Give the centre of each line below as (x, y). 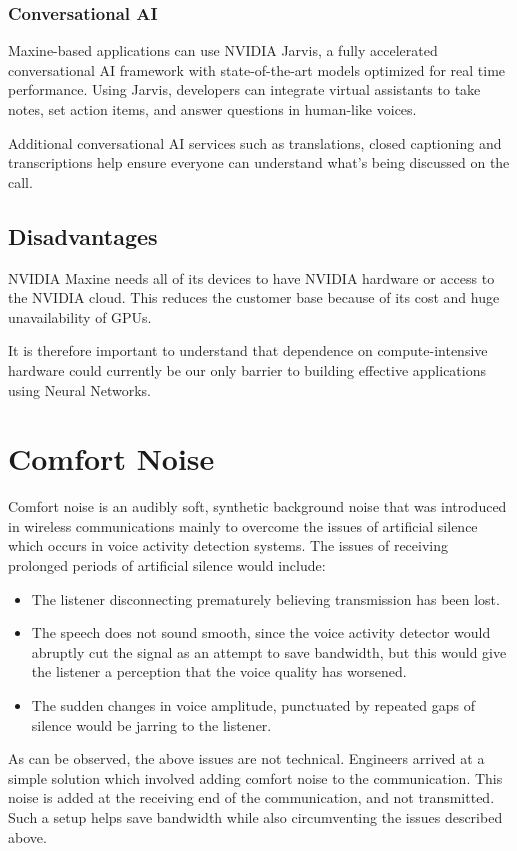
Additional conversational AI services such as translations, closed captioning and (255, 142)
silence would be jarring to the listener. (151, 724)
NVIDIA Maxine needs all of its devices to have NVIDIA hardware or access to (251, 277)
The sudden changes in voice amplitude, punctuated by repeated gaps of (253, 705)
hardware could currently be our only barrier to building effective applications (247, 369)
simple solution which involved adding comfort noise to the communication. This (255, 777)
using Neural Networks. (79, 389)
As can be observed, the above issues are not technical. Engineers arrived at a (246, 758)
